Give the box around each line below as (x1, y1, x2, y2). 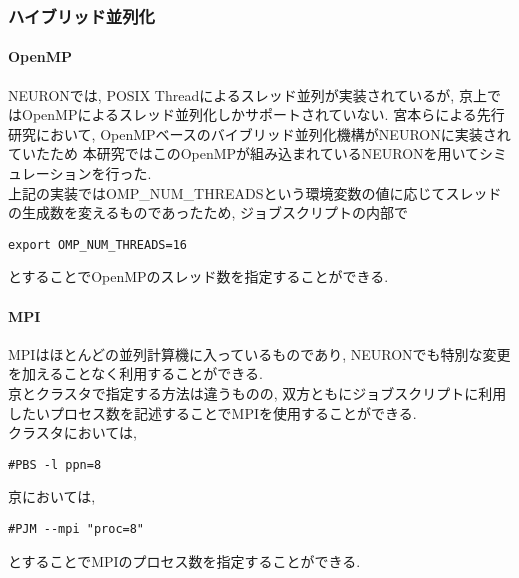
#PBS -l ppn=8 (8, 457, 102, 472)
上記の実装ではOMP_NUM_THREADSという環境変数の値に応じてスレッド (8, 182, 502, 203)
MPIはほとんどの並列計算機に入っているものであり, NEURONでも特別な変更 (8, 343, 511, 364)
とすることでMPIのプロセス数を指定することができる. (8, 550, 361, 571)
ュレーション (8, 163, 92, 184)
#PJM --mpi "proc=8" (8, 522, 145, 537)
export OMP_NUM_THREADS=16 (8, 237, 187, 252)
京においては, (8, 486, 96, 507)
